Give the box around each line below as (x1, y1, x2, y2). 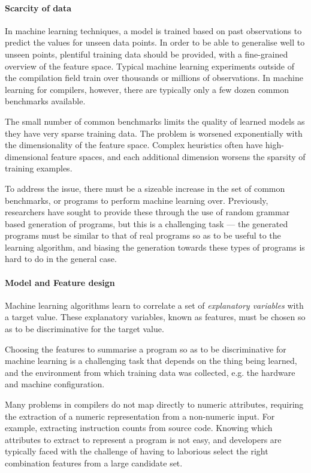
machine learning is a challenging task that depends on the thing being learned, (5, 354, 297, 367)
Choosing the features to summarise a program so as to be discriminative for (5, 342, 286, 355)
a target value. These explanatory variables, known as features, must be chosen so (5, 311, 306, 323)
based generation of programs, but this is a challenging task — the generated (5, 217, 288, 230)
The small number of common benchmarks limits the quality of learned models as (5, 115, 305, 127)
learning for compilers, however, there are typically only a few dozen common (5, 83, 289, 95)
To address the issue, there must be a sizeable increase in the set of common (5, 182, 285, 194)
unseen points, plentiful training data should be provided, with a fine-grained (5, 47, 288, 60)
